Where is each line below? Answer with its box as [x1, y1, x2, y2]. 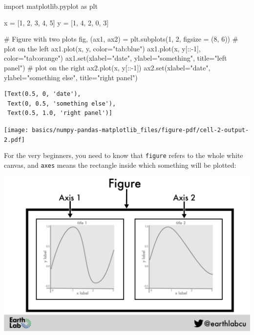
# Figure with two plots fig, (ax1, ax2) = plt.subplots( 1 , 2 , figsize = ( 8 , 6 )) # [4, 34, 238, 44]
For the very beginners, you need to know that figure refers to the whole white [4, 150, 243, 160]
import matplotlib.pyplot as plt [4, 1, 98, 11]
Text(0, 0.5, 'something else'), [7, 100, 116, 107]
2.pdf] [4, 136, 25, 143]
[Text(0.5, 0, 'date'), [4, 90, 81, 98]
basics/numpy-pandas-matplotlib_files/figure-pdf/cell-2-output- [32, 126, 249, 134]
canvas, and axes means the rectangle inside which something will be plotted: [4, 159, 236, 170]
